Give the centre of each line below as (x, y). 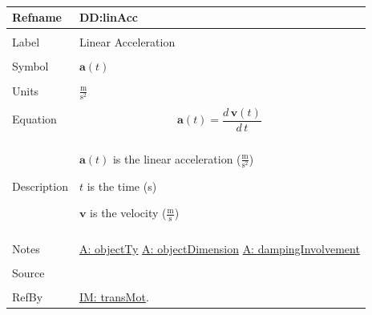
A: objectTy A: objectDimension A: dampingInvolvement (219, 248)
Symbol (30, 66)
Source (28, 272)
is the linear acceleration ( (177, 158)
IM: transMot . (114, 296)
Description (40, 186)
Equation (34, 119)
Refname (37, 17)
